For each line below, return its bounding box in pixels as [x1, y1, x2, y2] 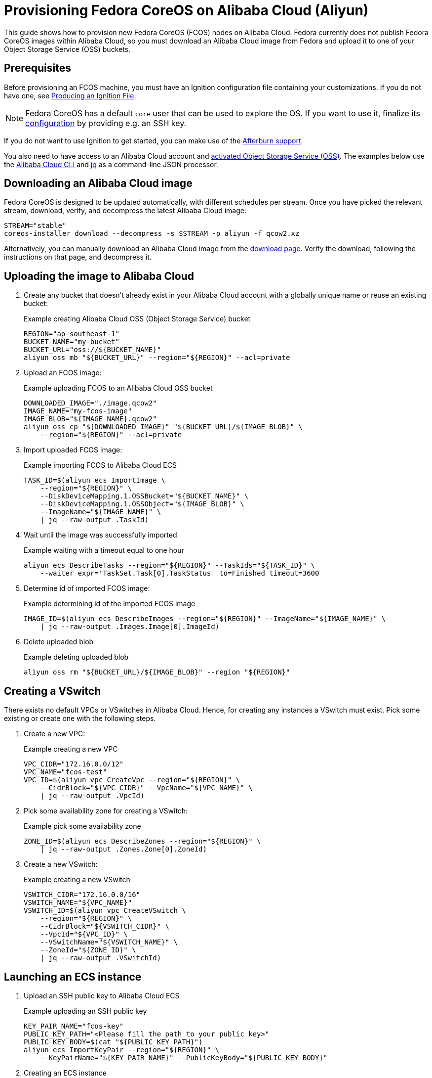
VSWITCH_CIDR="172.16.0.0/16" [24, 891, 141, 899]
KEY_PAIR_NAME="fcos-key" [24, 1022, 124, 1030]
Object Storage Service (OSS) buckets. [4, 45, 131, 53]
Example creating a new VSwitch [24, 875, 130, 884]
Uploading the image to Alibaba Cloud [4, 269, 194, 282]
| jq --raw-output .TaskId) [40, 516, 149, 524]
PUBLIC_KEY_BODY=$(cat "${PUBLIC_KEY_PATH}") [24, 1037, 203, 1046]
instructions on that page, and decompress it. [4, 253, 152, 262]
